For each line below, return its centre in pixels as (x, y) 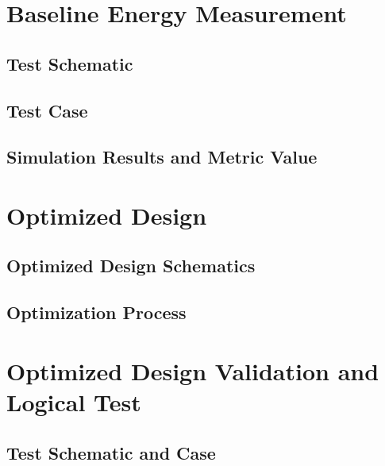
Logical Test (74, 402)
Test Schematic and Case (111, 452)
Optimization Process (96, 312)
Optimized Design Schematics (131, 266)
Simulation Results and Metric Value (162, 157)
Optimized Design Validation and (193, 370)
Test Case (47, 110)
